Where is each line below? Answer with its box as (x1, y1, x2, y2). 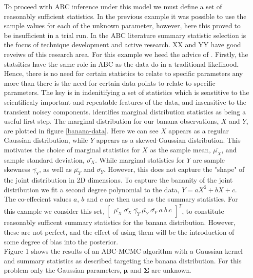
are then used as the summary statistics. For (105, 194, 238, 204)
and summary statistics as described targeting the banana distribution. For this (4, 255, 242, 265)
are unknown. (151, 265, 192, 275)
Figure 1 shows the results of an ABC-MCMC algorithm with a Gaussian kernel (4, 246, 243, 256)
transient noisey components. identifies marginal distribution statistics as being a (4, 106, 246, 116)
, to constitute (182, 205, 224, 216)
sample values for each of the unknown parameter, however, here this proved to (4, 20, 241, 31)
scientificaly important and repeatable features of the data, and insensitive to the (4, 96, 247, 107)
